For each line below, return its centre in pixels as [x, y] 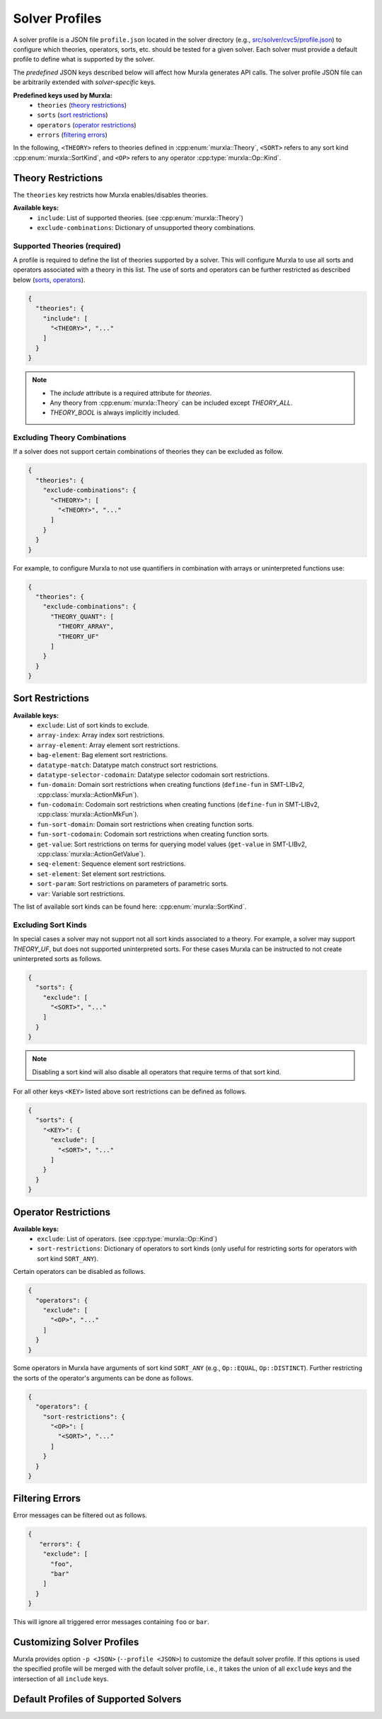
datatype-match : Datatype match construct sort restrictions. [128, 765]
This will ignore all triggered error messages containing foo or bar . [111, 1622]
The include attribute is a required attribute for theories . [131, 393]
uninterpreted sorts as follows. [58, 958]
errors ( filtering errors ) [72, 135]
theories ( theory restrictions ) [82, 105]
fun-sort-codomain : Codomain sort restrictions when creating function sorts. [153, 834]
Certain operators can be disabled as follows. [79, 1272]
